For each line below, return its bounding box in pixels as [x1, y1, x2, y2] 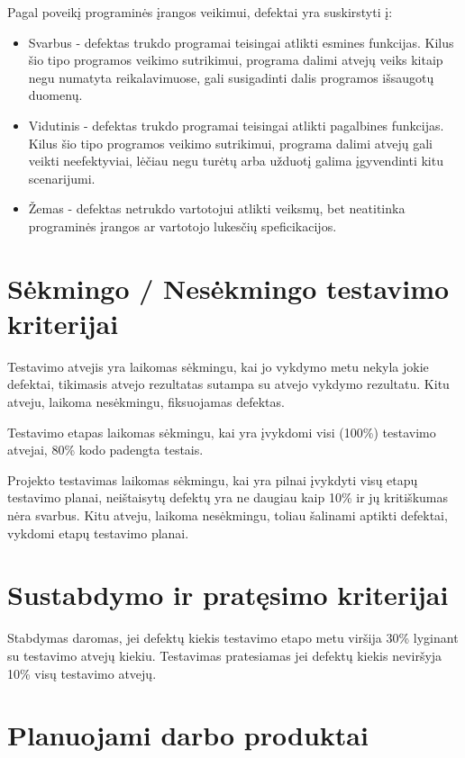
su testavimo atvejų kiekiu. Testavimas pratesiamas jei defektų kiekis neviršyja [7, 645, 442, 664]
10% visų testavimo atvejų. [7, 663, 157, 682]
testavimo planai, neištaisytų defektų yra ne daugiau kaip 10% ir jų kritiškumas [7, 488, 448, 507]
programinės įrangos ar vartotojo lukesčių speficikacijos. [28, 216, 337, 235]
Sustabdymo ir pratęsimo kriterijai [7, 576, 449, 613]
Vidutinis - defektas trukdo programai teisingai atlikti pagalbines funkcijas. [28, 115, 444, 134]
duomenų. [28, 86, 83, 104]
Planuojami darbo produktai [7, 717, 369, 753]
